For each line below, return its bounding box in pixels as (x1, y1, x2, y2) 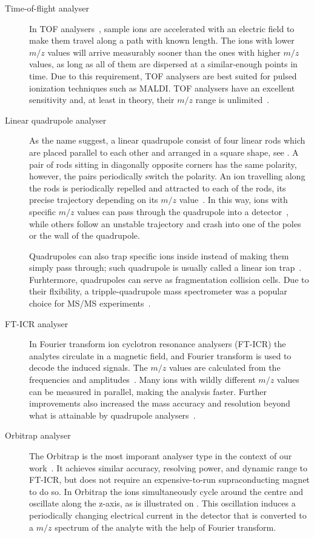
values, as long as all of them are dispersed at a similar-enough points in (29, 58, 298, 70)
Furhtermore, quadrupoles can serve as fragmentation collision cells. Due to (29, 273, 309, 285)
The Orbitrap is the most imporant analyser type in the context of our (29, 450, 292, 462)
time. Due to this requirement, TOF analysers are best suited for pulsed (29, 69, 297, 82)
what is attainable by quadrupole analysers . (29, 408, 196, 421)
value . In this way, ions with (179, 193, 288, 206)
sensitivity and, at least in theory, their (29, 93, 175, 106)
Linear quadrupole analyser (5, 113, 107, 126)
